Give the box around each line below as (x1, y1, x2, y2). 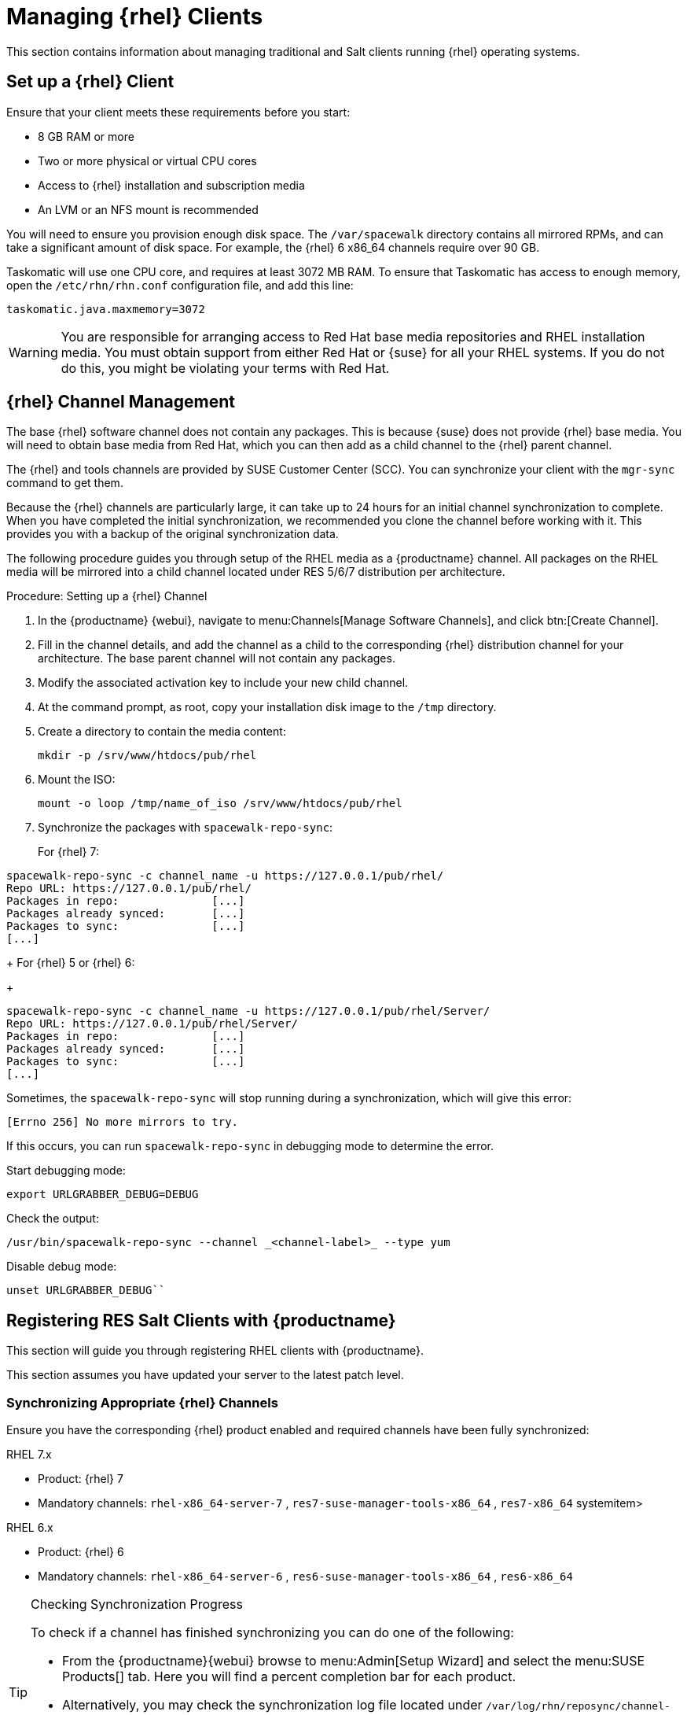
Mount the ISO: (38, 773, 116, 787)
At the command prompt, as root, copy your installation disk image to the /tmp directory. (38, 700, 497, 714)
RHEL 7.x (6, 1448, 52, 1462)
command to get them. (6, 476, 123, 490)
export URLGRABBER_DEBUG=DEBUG (6, 1188, 199, 1201)
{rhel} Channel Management (6, 392, 235, 412)
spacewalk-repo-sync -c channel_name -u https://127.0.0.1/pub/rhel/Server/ (6, 1005, 490, 1018)
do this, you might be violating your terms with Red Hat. (61, 360, 390, 376)
